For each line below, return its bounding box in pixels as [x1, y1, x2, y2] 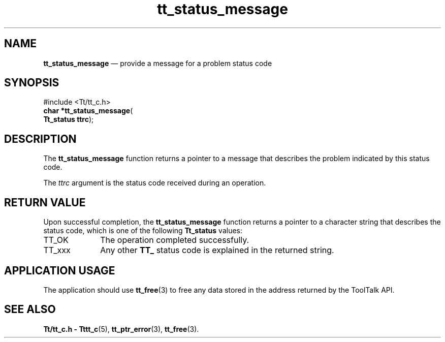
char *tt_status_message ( [43, 106, 133, 115]
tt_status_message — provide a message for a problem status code [43, 58, 272, 68]
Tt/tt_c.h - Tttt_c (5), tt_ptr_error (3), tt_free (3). [43, 324, 199, 333]
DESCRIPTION [4, 132, 77, 145]
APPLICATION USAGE [4, 264, 115, 277]
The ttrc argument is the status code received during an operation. [43, 178, 266, 188]
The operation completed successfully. [100, 235, 249, 245]
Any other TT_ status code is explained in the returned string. [100, 245, 334, 256]
